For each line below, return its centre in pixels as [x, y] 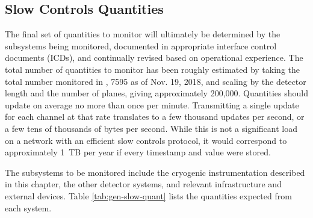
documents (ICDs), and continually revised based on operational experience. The [154, 58]
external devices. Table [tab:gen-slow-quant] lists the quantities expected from [148, 195]
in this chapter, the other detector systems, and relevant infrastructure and [143, 184]
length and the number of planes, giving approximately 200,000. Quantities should [156, 93]
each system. [28, 207]
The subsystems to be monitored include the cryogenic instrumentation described [155, 172]
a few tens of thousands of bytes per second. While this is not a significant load [151, 128]
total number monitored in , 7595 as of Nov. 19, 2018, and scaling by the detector [156, 81]
